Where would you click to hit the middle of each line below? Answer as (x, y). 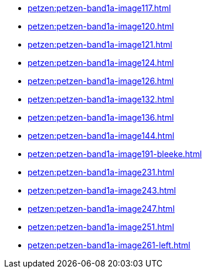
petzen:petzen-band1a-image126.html (101, 81)
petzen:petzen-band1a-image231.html (101, 172)
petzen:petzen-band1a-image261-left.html (109, 245)
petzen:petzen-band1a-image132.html (101, 99)
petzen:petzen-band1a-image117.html (99, 8)
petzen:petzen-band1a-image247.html (101, 209)
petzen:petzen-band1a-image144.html (101, 136)
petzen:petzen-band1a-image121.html (100, 44)
